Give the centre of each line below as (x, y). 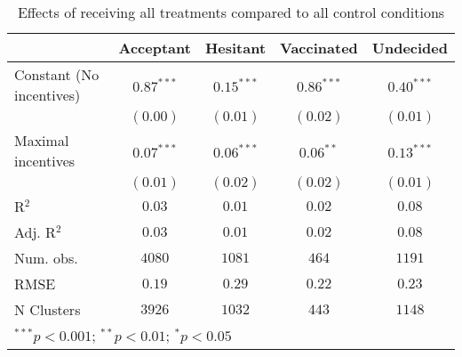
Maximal (42, 140)
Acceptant (155, 48)
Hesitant (235, 48)
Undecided (410, 48)
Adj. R (35, 232)
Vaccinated (319, 48)
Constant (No (57, 74)
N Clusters (48, 309)
